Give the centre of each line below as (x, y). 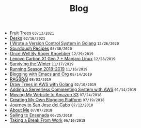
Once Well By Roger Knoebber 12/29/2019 (51, 54)
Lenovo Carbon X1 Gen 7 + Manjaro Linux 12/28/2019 (63, 59)
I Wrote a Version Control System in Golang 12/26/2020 (64, 43)
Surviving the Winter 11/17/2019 (41, 64)
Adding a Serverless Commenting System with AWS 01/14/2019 (73, 89)
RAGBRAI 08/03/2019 (30, 79)
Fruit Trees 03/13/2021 (32, 33)
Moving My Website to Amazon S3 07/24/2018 (55, 95)
